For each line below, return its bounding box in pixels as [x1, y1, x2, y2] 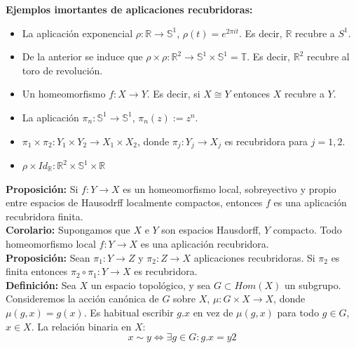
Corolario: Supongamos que [6, 222, 130, 237]
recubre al [306, 49, 350, 64]
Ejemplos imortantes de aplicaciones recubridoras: [6, 2, 253, 16]
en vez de [193, 304, 233, 319]
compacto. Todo [273, 222, 342, 237]
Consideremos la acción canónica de [6, 291, 159, 306]
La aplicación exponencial [22, 25, 133, 40]
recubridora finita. [6, 208, 83, 223]
